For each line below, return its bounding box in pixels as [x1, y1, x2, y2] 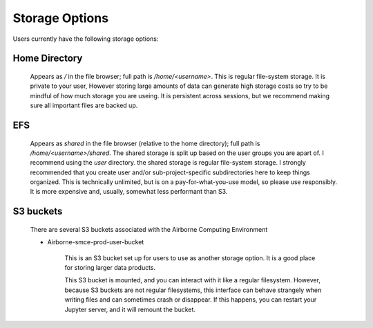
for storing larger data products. [64, 264, 156, 272]
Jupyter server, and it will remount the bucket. [64, 305, 196, 313]
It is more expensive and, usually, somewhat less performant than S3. [30, 188, 228, 196]
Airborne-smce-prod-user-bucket [47, 238, 144, 246]
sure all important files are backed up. [30, 101, 138, 110]
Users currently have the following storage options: [12, 35, 159, 43]
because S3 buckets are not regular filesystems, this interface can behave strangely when [64, 286, 322, 294]
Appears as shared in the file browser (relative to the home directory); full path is [30, 139, 260, 147]
